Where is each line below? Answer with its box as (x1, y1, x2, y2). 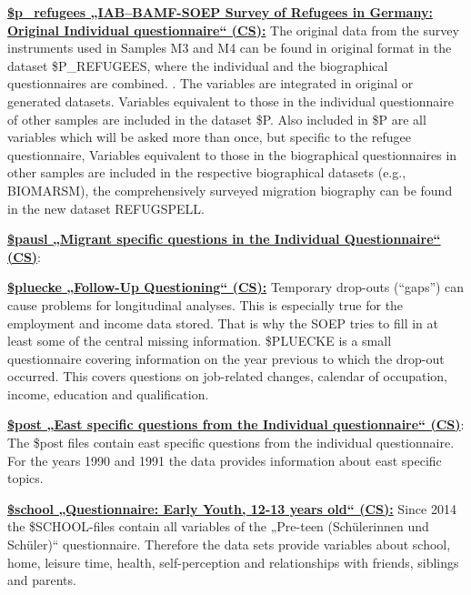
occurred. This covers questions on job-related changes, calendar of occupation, (7, 367, 447, 386)
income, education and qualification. (7, 384, 209, 403)
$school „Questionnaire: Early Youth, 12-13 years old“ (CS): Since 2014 (7, 499, 456, 518)
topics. (7, 469, 44, 488)
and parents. (7, 570, 76, 590)
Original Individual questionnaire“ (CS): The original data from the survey (7, 20, 459, 39)
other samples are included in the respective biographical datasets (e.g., (7, 163, 406, 182)
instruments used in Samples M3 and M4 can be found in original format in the (7, 38, 452, 57)
